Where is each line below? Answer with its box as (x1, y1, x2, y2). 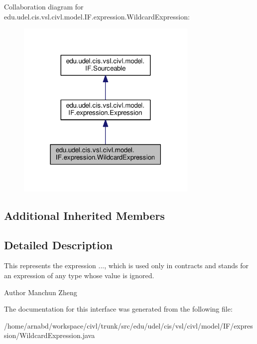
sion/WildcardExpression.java (4, 330, 95, 341)
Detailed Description (4, 237, 113, 252)
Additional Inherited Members (4, 207, 165, 223)
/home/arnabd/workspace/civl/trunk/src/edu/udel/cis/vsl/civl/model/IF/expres (4, 320, 253, 331)
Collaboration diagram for (4, 1, 84, 11)
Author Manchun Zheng (4, 287, 77, 297)
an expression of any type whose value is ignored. (4, 270, 154, 281)
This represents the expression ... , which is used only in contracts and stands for (4, 260, 249, 271)
